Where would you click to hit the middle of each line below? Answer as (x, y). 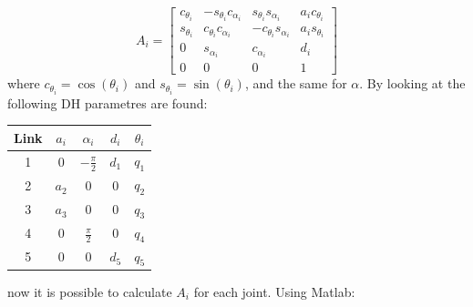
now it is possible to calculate (90, 291)
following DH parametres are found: (108, 102)
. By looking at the (412, 83)
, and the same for (296, 83)
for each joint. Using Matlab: (274, 291)
